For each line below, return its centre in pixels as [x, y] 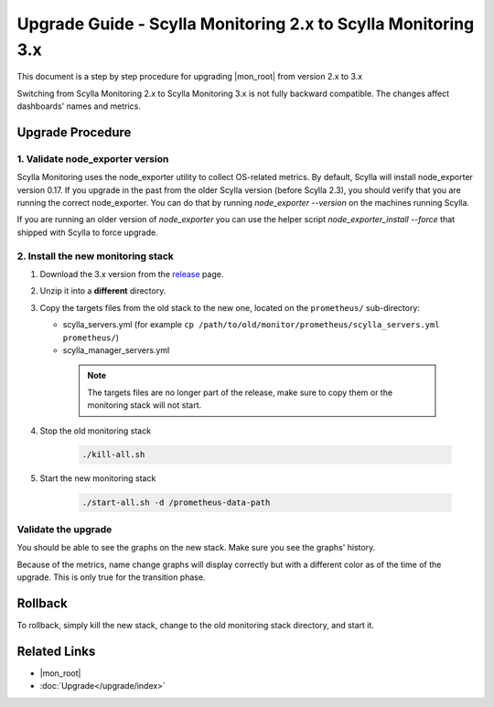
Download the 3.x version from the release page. [132, 273]
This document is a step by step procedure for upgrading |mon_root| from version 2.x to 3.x [190, 77]
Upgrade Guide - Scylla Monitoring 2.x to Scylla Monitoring [246, 24]
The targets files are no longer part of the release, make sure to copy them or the [240, 392]
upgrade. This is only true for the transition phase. [111, 577]
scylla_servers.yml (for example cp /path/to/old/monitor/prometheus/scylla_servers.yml [251, 325]
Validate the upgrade [64, 529]
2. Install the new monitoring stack [95, 256]
